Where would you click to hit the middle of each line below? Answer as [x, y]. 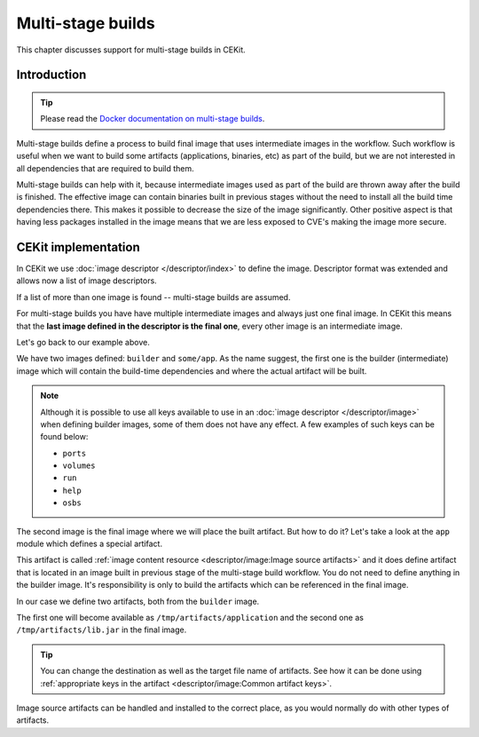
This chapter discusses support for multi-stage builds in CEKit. [131, 50]
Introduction [51, 75]
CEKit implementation [79, 247]
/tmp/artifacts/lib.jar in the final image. [102, 630]
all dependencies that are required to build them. [105, 168]
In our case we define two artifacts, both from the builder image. [138, 601]
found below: [64, 437]
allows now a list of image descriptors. [86, 281]
